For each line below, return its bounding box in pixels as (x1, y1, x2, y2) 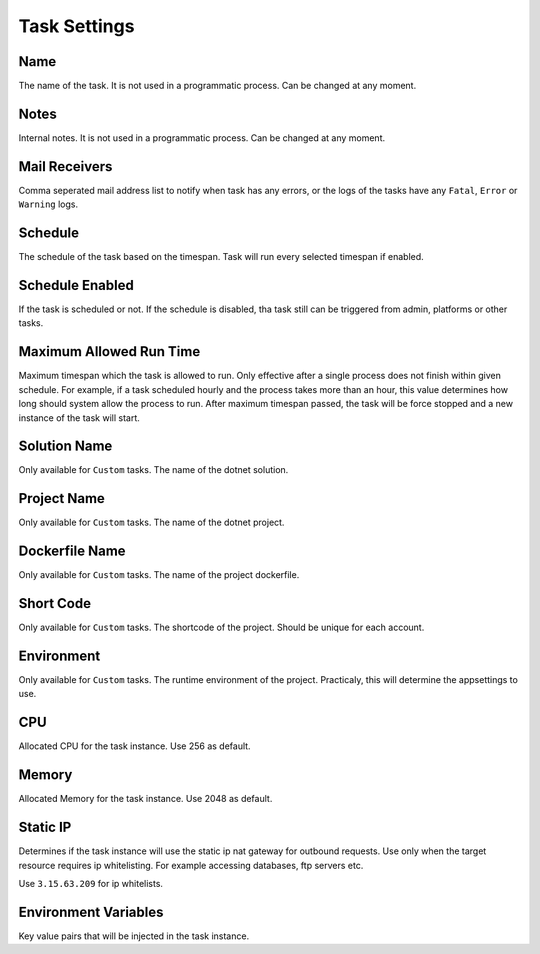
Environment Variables (18, 903, 164, 920)
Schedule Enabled (18, 276, 134, 294)
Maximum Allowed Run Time (18, 343, 201, 360)
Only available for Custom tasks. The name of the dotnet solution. (18, 464, 289, 476)
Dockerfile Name (18, 543, 126, 560)
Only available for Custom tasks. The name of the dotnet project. (18, 516, 285, 529)
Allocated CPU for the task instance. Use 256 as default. (18, 740, 251, 752)
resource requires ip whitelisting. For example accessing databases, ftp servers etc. (18, 859, 364, 871)
